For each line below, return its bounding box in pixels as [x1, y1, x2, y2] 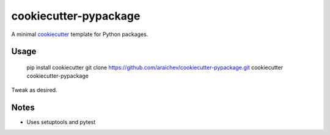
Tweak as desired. [11, 86, 57, 93]
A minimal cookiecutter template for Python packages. [11, 31, 148, 38]
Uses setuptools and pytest [26, 118, 96, 125]
